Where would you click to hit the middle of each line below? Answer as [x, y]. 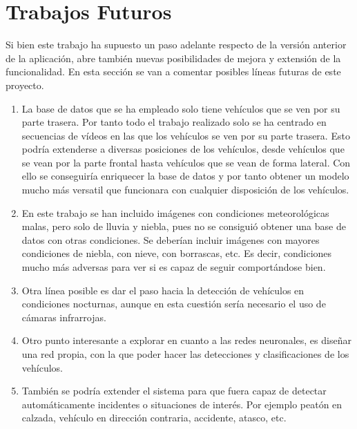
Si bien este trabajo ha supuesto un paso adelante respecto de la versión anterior [176, 45]
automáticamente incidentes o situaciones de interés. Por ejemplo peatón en [182, 404]
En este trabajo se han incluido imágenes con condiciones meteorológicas [175, 212]
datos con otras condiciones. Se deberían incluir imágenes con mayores [171, 239]
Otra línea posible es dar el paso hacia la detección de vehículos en [163, 290]
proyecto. [25, 85]
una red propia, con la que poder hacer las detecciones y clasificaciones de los [185, 354]
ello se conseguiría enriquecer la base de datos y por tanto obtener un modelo [185, 176]
